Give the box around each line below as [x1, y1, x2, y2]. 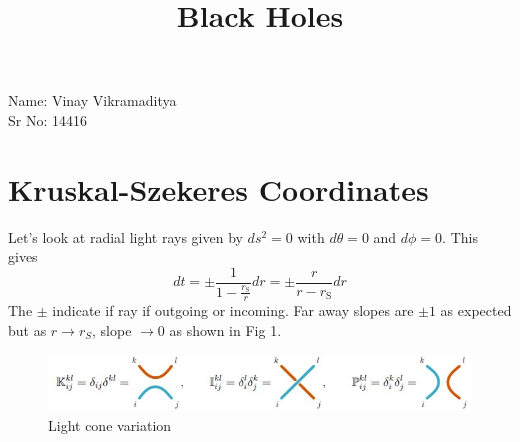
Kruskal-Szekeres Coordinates [8, 168, 429, 209]
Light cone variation [48, 414, 172, 435]
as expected [440, 300, 512, 321]
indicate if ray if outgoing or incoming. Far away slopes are [52, 300, 414, 321]
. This [442, 226, 478, 247]
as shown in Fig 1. [169, 319, 282, 340]
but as [8, 319, 47, 340]
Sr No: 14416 [8, 109, 87, 130]
